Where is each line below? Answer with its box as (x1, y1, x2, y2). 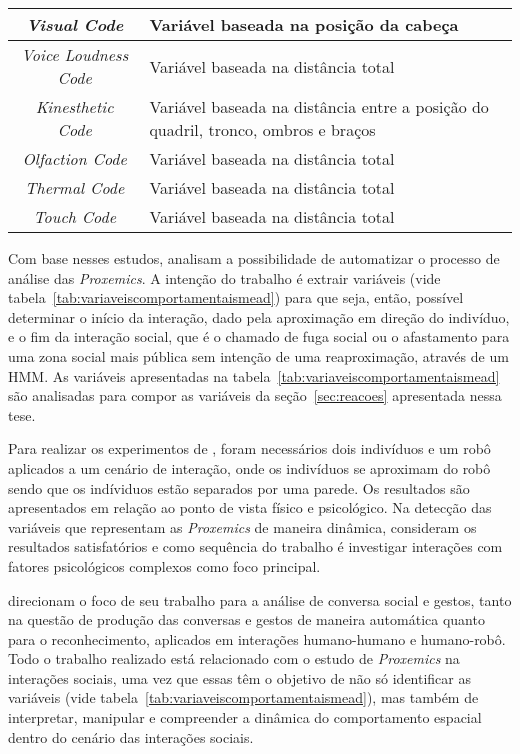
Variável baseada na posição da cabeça (149, 13, 459, 36)
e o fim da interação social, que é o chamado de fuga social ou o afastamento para (8, 326, 510, 347)
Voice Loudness (21, 43, 129, 66)
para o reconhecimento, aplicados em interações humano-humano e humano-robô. (8, 628, 506, 649)
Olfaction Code (22, 147, 127, 170)
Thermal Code (25, 176, 125, 199)
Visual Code (26, 13, 124, 36)
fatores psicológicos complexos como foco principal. (8, 555, 321, 576)
